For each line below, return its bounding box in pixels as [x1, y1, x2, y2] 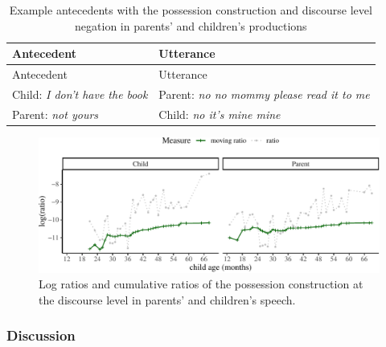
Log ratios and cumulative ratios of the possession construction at [39, 276, 363, 292]
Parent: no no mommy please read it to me [158, 85, 370, 102]
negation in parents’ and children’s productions [75, 17, 307, 34]
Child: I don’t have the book [12, 85, 148, 102]
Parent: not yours [12, 105, 99, 122]
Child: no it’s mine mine [158, 105, 281, 122]
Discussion [6, 325, 76, 345]
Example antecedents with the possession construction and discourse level [9, 2, 372, 18]
